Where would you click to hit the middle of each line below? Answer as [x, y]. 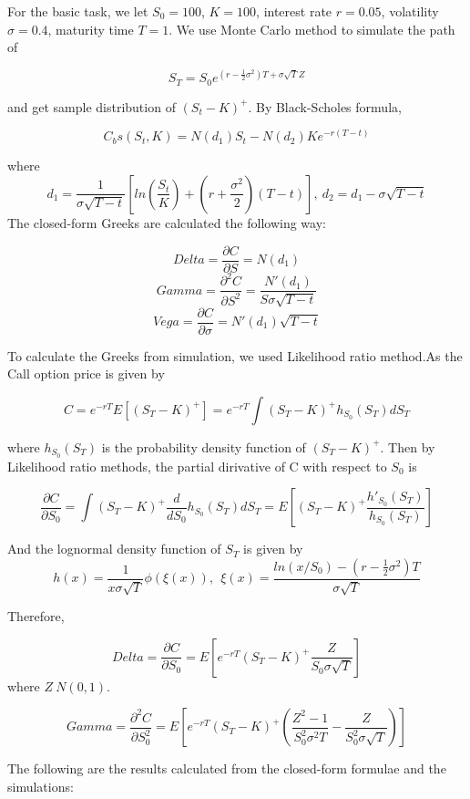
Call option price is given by [86, 374]
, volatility [410, 11]
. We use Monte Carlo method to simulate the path [312, 29]
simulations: [41, 787]
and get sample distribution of [92, 106]
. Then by [408, 446]
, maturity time [91, 29]
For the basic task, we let [78, 11]
